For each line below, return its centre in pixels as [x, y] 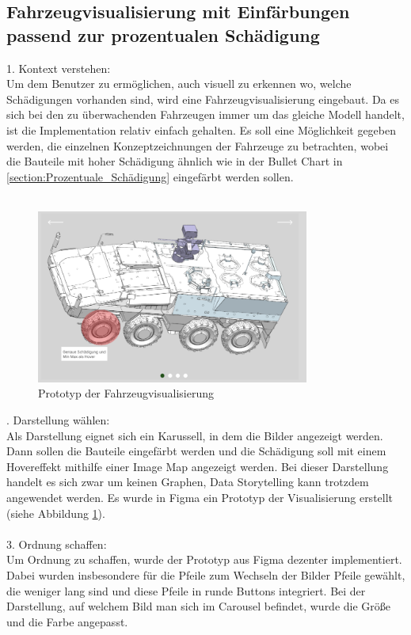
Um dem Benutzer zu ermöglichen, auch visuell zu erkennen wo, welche [179, 84]
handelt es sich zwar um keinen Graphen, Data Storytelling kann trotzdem [188, 482]
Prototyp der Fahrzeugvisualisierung [126, 393]
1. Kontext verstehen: [59, 68]
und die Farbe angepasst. [67, 621]
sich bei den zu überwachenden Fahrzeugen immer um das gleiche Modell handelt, [205, 114]
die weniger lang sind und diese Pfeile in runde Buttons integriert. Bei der [186, 590]
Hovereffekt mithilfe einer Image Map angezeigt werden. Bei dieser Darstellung [198, 466]
